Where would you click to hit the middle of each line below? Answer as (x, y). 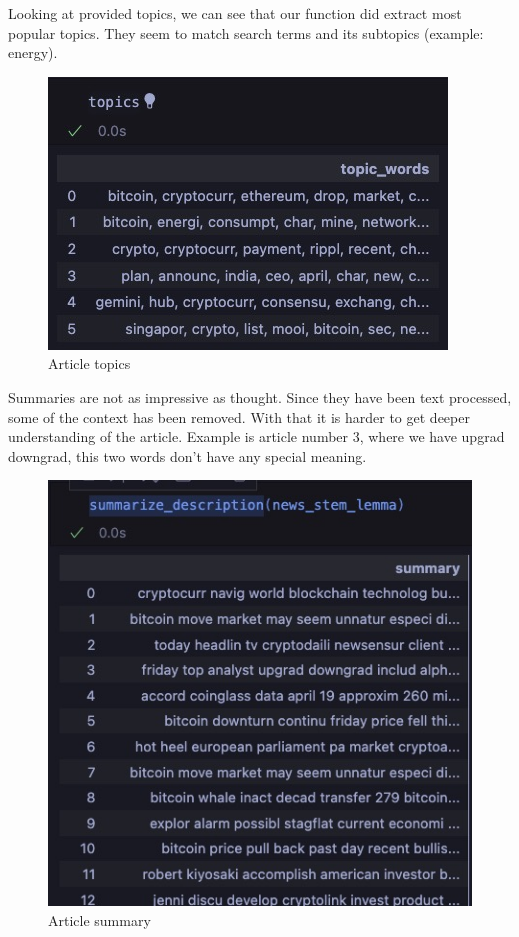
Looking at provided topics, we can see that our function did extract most (235, 13)
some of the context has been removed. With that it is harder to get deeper (239, 416)
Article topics (89, 363)
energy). (33, 52)
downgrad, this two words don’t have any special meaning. (187, 455)
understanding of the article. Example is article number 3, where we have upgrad (256, 436)
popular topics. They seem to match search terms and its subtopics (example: (246, 32)
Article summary (99, 919)
